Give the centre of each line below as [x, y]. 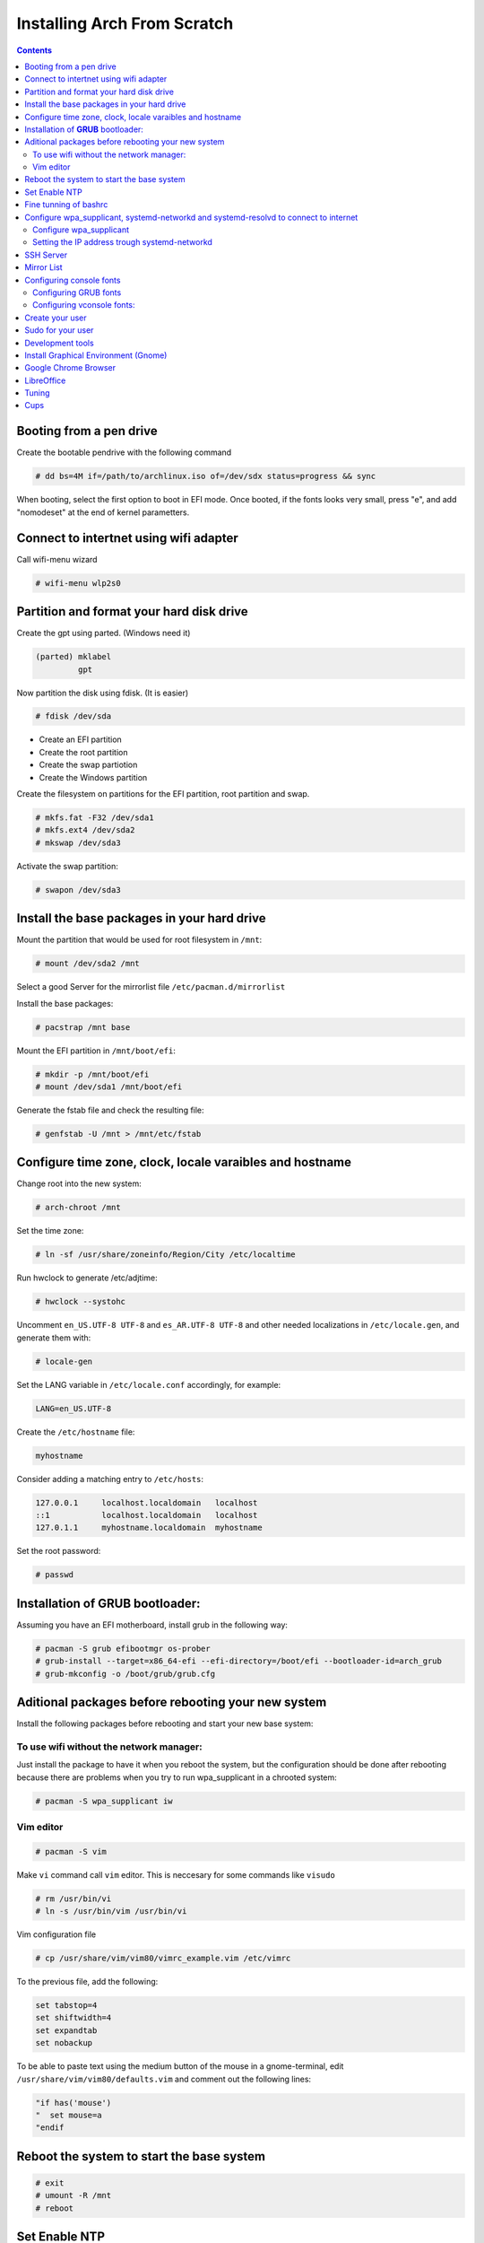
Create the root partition [83, 752]
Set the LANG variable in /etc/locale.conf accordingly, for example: [149, 1384]
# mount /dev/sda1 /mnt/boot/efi [109, 1087]
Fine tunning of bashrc [66, 205]
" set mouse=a [69, 2116]
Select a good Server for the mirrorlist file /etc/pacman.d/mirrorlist [151, 987]
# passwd [55, 1575]
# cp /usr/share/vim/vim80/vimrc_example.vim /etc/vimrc [163, 1959]
